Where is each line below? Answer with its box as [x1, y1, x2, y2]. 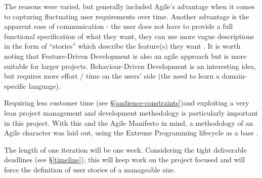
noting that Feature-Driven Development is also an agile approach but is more [4, 50, 247, 61]
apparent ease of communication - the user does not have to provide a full [4, 21, 233, 31]
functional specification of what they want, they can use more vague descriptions [4, 30, 254, 41]
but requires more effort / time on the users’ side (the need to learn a [4, 70, 220, 81]
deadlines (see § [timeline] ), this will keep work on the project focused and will [4, 154, 245, 165]
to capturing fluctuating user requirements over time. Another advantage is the [4, 11, 249, 21]
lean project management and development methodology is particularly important [4, 107, 258, 118]
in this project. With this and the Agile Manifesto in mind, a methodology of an [4, 117, 253, 128]
